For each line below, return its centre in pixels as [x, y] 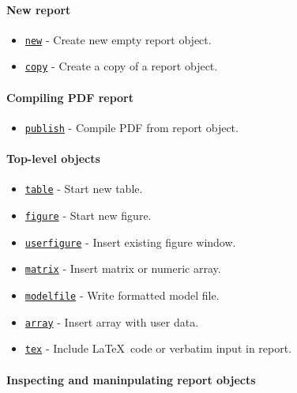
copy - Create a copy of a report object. [121, 66]
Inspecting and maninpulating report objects [131, 379]
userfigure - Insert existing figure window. [130, 242]
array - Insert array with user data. [112, 321]
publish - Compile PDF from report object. [132, 127]
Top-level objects [53, 159]
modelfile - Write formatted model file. [122, 295]
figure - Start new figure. [88, 215]
